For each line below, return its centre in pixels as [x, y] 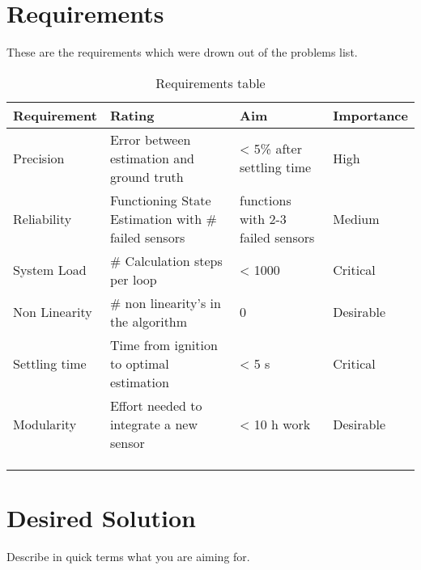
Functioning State [160, 200]
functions [266, 200]
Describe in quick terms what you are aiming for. [128, 556]
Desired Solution [101, 517]
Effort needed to [156, 405]
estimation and [152, 158]
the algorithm [149, 321]
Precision [39, 158]
